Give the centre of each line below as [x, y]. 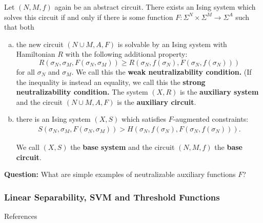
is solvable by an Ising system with [172, 44]
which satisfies [144, 119]
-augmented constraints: [211, 119]
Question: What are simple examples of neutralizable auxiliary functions [120, 174]
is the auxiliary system [219, 92]
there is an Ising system [53, 119]
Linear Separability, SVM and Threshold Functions [112, 197]
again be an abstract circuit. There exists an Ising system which [155, 7]
